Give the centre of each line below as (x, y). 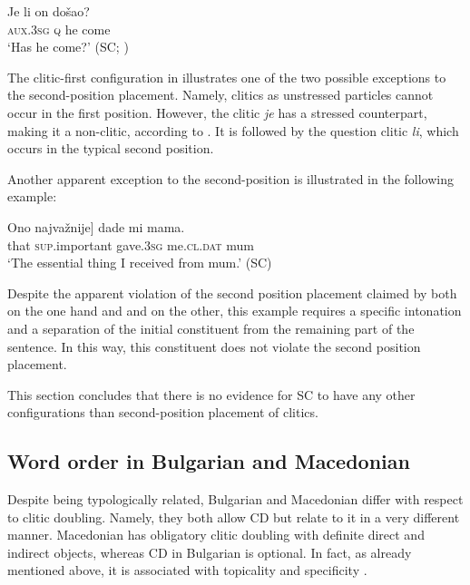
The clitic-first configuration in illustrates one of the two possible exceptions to (227, 77)
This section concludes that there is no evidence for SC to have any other (211, 394)
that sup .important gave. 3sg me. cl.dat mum (131, 244)
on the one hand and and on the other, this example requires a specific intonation (235, 311)
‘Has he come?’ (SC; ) (68, 47)
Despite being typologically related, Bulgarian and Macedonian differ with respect (235, 499)
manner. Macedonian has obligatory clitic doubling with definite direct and (216, 535)
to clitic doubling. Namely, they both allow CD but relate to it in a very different (234, 517)
